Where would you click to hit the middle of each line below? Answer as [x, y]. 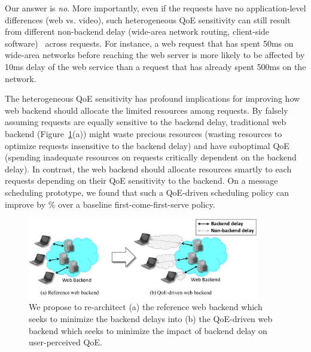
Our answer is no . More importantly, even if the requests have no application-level [155, 8]
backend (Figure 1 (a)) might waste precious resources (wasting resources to [144, 133]
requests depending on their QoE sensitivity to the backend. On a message [141, 180]
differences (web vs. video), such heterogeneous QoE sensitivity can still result [148, 19]
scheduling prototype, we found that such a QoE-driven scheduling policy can [147, 192]
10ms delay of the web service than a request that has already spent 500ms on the [155, 66]
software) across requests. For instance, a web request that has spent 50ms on [149, 43]
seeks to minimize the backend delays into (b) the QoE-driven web [151, 319]
